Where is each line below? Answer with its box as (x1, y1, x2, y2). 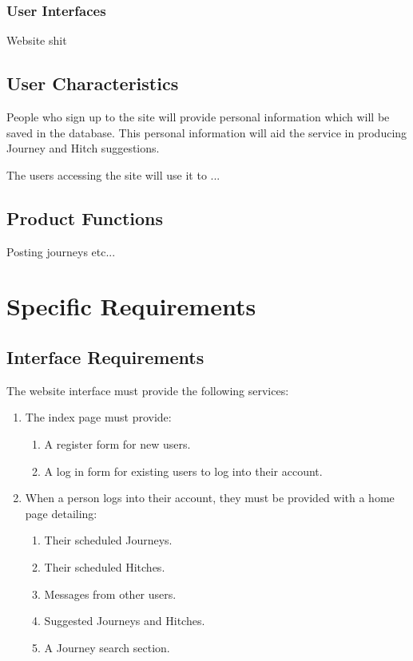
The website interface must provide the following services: (6, 382, 289, 398)
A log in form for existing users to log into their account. (44, 462, 323, 479)
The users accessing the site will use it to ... (6, 166, 220, 183)
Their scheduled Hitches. (44, 558, 165, 575)
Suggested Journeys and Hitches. (44, 612, 205, 629)
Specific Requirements (6, 290, 256, 323)
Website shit (6, 32, 67, 49)
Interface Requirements (6, 344, 205, 369)
